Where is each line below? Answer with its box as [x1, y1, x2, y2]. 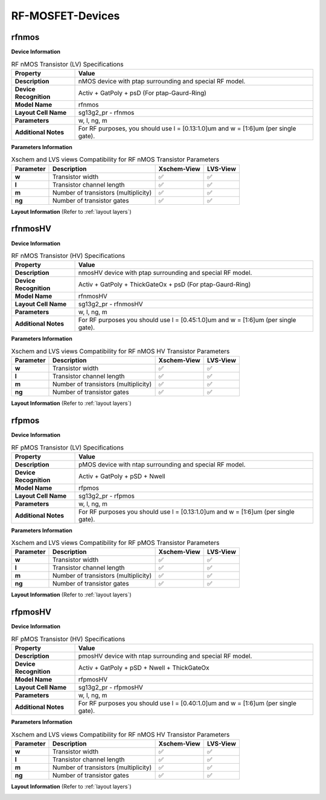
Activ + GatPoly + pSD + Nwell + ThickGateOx [78, 663, 209, 672]
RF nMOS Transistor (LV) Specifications [11, 60, 124, 68]
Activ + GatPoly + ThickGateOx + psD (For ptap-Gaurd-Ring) [78, 280, 251, 289]
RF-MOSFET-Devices [11, 9, 120, 22]
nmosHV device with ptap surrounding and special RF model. [78, 269, 252, 277]
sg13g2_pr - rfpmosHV [78, 683, 143, 692]
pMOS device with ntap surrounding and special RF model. [78, 460, 246, 468]
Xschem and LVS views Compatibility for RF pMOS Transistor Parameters [11, 538, 220, 547]
